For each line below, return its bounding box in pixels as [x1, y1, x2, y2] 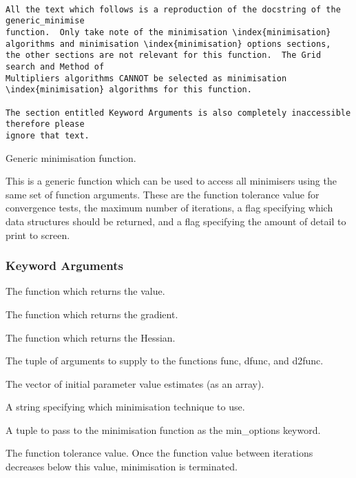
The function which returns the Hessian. [6, 330, 176, 344]
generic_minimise [6, 16, 85, 26]
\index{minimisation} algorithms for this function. [6, 85, 252, 95]
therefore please [6, 119, 85, 129]
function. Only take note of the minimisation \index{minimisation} [6, 27, 331, 37]
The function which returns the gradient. [6, 306, 178, 321]
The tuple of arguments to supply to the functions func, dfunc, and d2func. [6, 353, 324, 368]
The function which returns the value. [6, 284, 165, 298]
